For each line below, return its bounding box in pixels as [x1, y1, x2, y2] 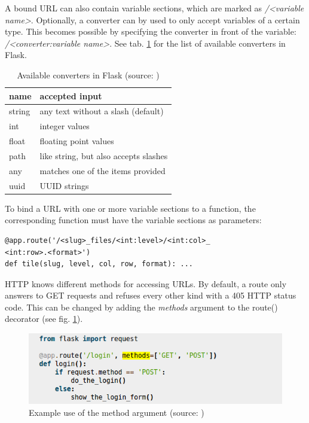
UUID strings [39, 179, 89, 191]
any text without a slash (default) [39, 105, 164, 117]
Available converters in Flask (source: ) [17, 68, 160, 81]
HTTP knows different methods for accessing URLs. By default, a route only [5, 277, 287, 290]
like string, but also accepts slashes [39, 149, 168, 162]
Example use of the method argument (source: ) [29, 406, 204, 418]
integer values [39, 120, 90, 132]
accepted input [39, 89, 102, 102]
